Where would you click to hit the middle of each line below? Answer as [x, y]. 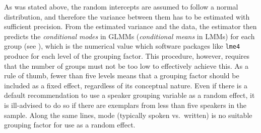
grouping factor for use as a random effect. [70, 125]
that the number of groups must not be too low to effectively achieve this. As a [126, 65]
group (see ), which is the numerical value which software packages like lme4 [122, 46]
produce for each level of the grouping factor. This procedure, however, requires [127, 56]
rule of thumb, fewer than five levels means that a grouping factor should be [122, 76]
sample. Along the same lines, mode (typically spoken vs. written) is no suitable [128, 115]
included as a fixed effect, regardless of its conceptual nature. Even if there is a [126, 85]
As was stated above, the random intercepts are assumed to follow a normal [121, 7]
